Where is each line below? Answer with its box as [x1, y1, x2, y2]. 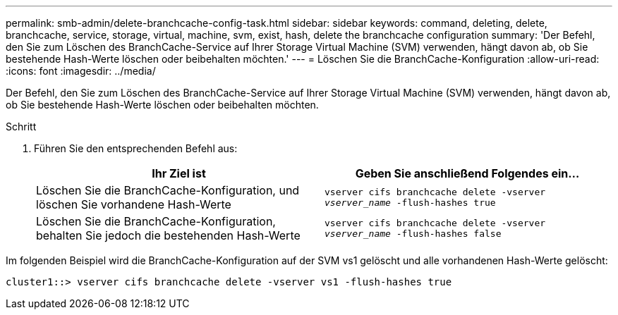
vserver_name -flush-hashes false [325, 228, 502, 239]
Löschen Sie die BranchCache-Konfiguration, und [36, 183, 300, 197]
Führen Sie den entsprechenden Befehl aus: [34, 142, 238, 154]
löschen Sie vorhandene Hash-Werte [36, 197, 231, 211]
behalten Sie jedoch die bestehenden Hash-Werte [36, 228, 301, 242]
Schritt [6, 121, 37, 132]
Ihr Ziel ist [152, 166, 206, 180]
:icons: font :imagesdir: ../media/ [6, 65, 156, 77]
